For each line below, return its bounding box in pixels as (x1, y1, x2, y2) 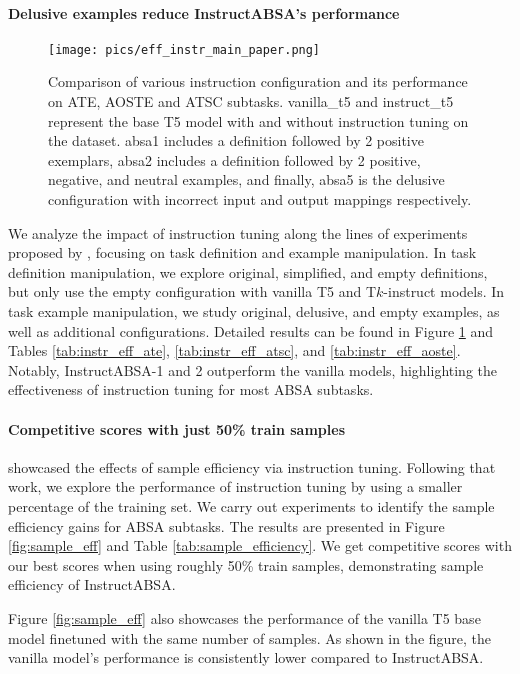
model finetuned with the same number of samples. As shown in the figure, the (8, 627, 492, 648)
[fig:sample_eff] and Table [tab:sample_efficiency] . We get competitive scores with (8, 535, 512, 556)
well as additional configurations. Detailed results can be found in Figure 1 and (8, 320, 494, 341)
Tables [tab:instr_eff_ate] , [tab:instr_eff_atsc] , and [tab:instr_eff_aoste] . (8, 340, 461, 361)
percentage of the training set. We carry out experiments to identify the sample (8, 495, 495, 516)
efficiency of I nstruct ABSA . (8, 574, 176, 595)
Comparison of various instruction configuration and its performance (48, 71, 468, 92)
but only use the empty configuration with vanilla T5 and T (8, 281, 377, 302)
